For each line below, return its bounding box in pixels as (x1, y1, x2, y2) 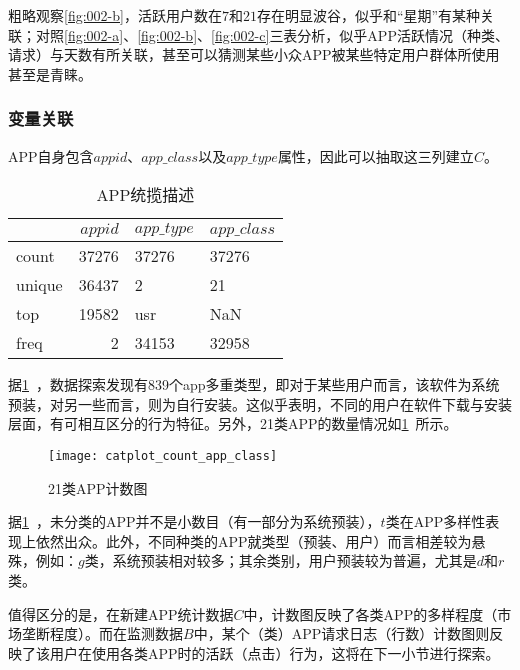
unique (16, 273, 63, 297)
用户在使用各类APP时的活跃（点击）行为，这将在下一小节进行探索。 (49, 642, 500, 663)
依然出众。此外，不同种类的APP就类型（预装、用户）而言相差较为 (35, 530, 472, 551)
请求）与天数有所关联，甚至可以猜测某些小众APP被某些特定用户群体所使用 (8, 44, 500, 65)
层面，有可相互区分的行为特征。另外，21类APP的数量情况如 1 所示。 (8, 413, 458, 434)
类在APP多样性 (385, 511, 486, 532)
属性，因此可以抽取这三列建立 (277, 145, 474, 166)
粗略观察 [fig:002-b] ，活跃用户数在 (8, 5, 222, 25)
